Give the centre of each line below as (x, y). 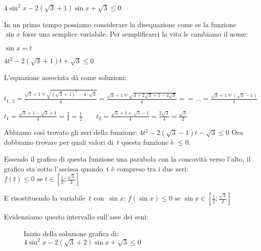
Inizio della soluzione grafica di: (71, 233)
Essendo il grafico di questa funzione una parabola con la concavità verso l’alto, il (127, 159)
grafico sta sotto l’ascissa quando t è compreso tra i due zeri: (96, 168)
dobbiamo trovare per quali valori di (59, 142)
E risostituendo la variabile (45, 198)
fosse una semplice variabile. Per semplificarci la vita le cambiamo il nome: (135, 34)
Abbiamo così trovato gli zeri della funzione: (71, 132)
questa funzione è (148, 142)
